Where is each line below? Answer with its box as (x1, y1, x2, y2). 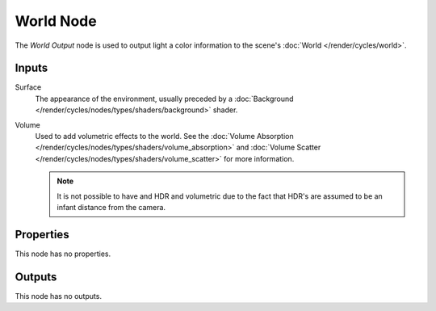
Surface (15, 82, 42, 92)
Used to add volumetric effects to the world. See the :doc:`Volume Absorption (35, 132, 294, 141)
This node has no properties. (15, 249, 111, 258)
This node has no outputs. (15, 291, 103, 300)
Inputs (15, 61, 48, 75)
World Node (15, 12, 97, 30)
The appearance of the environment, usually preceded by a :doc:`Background (35, 94, 294, 103)
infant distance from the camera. (57, 202, 166, 212)
